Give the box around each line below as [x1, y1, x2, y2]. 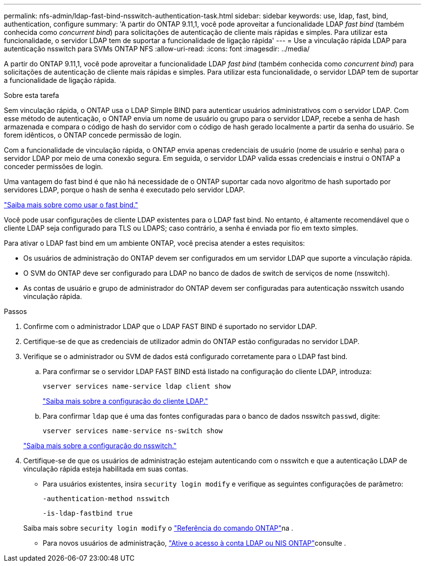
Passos [4, 307, 27, 315]
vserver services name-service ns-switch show [43, 427, 223, 435]
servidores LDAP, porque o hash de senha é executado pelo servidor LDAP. [4, 186, 245, 194]
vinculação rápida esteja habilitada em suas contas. [23, 465, 188, 473]
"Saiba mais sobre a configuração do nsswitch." [23, 441, 177, 450]
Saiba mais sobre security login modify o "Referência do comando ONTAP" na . [23, 524, 294, 532]
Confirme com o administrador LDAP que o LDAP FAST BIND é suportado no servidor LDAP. [23, 322, 317, 330]
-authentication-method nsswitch [43, 495, 170, 503]
